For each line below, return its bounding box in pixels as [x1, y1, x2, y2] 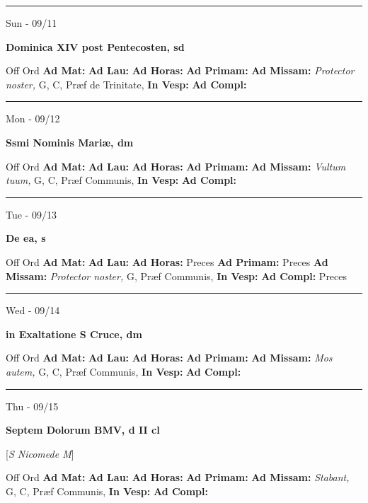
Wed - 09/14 [6, 303, 60, 318]
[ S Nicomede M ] [6, 446, 74, 461]
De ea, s [6, 231, 46, 245]
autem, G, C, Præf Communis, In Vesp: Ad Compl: [6, 364, 241, 378]
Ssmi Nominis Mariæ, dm [6, 134, 134, 149]
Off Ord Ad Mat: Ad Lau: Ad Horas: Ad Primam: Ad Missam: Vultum [6, 158, 346, 173]
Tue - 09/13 [6, 207, 57, 221]
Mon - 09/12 [6, 111, 60, 126]
